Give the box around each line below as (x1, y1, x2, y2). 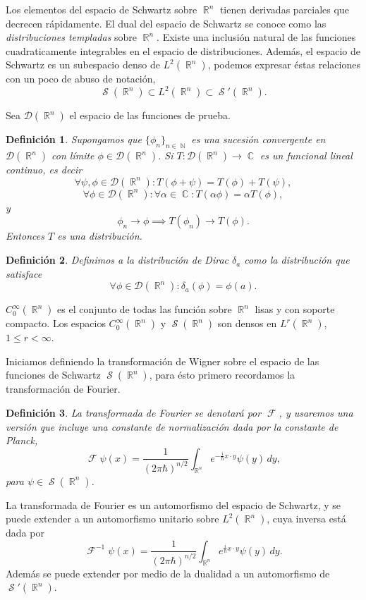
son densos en (217, 316, 277, 331)
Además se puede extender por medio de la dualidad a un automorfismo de (6, 565, 330, 580)
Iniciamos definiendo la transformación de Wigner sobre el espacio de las (6, 353, 319, 368)
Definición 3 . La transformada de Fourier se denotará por (6, 405, 262, 420)
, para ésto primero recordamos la (149, 367, 295, 382)
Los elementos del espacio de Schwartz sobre (6, 2, 197, 16)
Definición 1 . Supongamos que (6, 132, 142, 147)
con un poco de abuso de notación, (6, 71, 156, 86)
